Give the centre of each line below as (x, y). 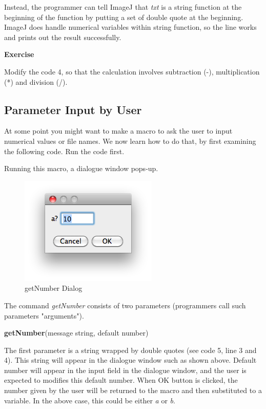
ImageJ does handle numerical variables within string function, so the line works (130, 27)
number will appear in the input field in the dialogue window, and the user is (125, 370)
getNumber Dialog (54, 288)
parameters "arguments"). (44, 315)
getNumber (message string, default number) (76, 333)
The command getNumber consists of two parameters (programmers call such (125, 305)
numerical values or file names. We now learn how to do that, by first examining (130, 141)
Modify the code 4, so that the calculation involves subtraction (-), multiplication (132, 71)
